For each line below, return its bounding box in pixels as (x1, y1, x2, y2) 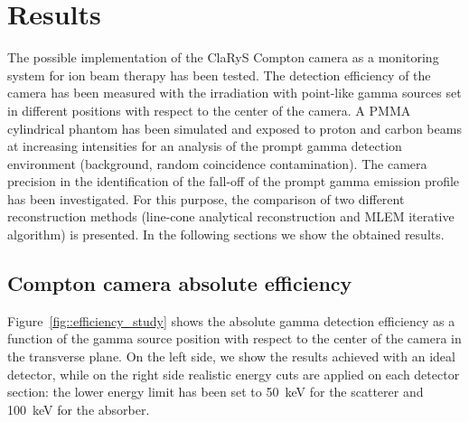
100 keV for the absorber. (7, 399, 150, 418)
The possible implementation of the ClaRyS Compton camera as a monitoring (7, 48, 439, 67)
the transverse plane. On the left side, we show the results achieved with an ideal (7, 347, 455, 366)
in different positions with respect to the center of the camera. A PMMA (7, 100, 411, 119)
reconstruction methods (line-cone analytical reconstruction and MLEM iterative (7, 207, 455, 226)
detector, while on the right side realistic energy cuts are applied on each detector (7, 364, 460, 383)
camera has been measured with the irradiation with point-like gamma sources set (7, 83, 462, 102)
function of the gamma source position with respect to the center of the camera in (7, 329, 462, 348)
